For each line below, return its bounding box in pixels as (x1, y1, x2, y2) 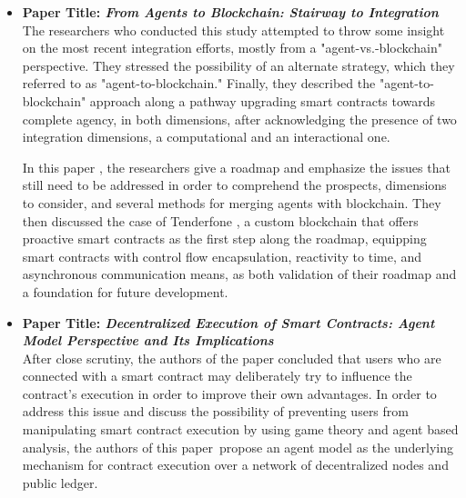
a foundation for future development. (22, 282, 228, 301)
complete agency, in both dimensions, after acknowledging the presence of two (22, 109, 457, 128)
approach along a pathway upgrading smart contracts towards (89, 91, 436, 110)
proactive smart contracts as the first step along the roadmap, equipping (22, 229, 427, 248)
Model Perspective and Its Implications (22, 331, 274, 350)
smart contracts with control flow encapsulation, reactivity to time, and (22, 246, 422, 265)
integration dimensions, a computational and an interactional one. (22, 127, 390, 146)
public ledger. (22, 473, 98, 492)
